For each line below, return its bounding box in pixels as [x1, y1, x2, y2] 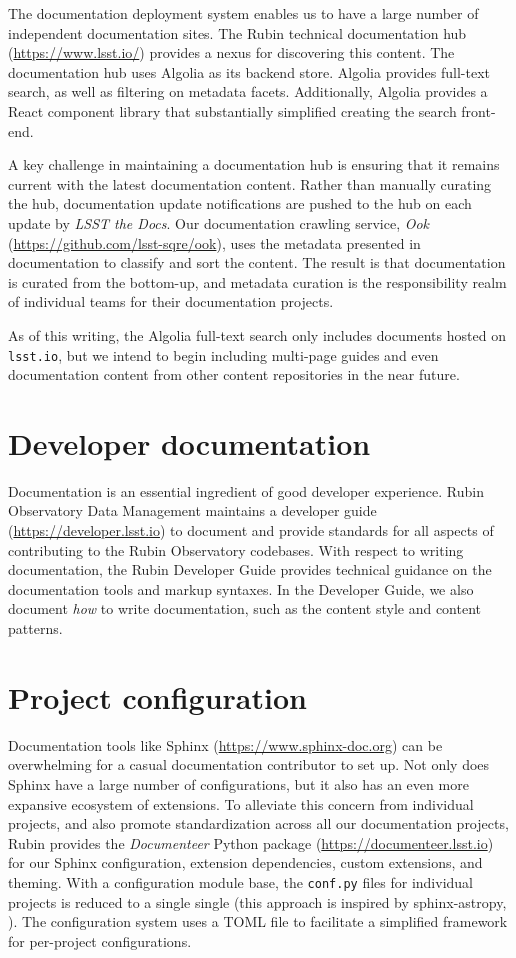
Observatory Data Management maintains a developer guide [8, 500, 377, 521]
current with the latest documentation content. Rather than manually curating [8, 173, 492, 194]
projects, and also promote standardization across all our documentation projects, [8, 813, 509, 834]
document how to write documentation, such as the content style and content [8, 598, 482, 619]
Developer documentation [8, 422, 371, 463]
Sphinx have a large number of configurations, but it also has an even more [8, 773, 469, 794]
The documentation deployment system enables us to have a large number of [8, 3, 479, 23]
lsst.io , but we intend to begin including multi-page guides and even [8, 344, 439, 365]
